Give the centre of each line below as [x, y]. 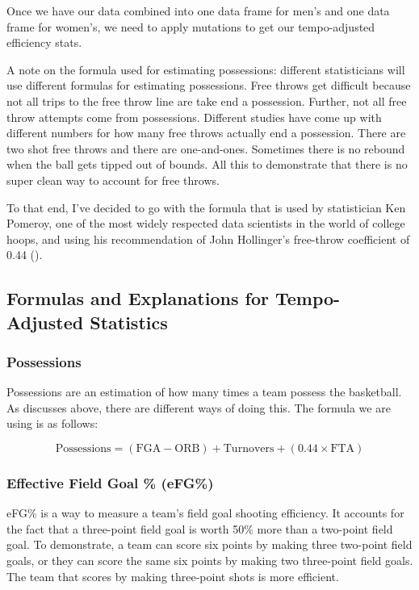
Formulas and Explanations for [138, 298]
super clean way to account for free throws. [113, 180]
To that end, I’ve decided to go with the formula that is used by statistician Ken [206, 207]
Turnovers [249, 449]
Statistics [129, 322]
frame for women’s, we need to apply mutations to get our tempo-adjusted [191, 26]
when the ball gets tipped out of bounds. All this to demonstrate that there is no [207, 164]
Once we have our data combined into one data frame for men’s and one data [198, 10]
